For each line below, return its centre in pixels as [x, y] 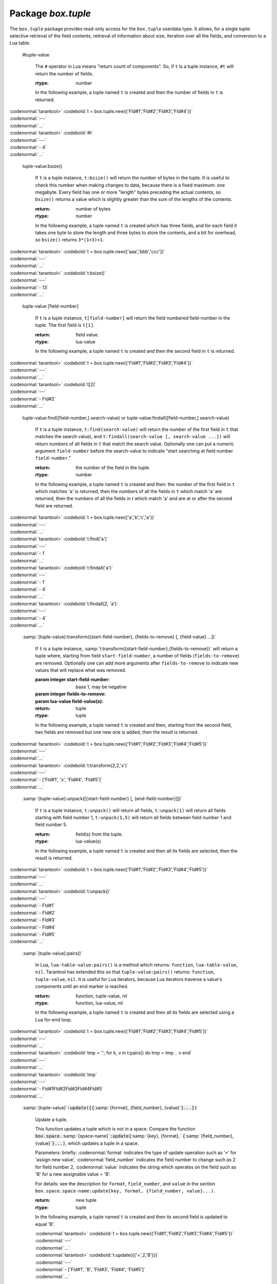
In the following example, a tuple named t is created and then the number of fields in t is [129, 92]
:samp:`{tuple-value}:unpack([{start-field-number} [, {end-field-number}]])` [102, 799]
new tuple [86, 1200]
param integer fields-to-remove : [71, 694]
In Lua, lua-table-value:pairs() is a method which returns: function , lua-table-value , [136, 965]
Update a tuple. [51, 1119]
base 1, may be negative [101, 687]
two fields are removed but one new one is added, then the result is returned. [117, 732]
